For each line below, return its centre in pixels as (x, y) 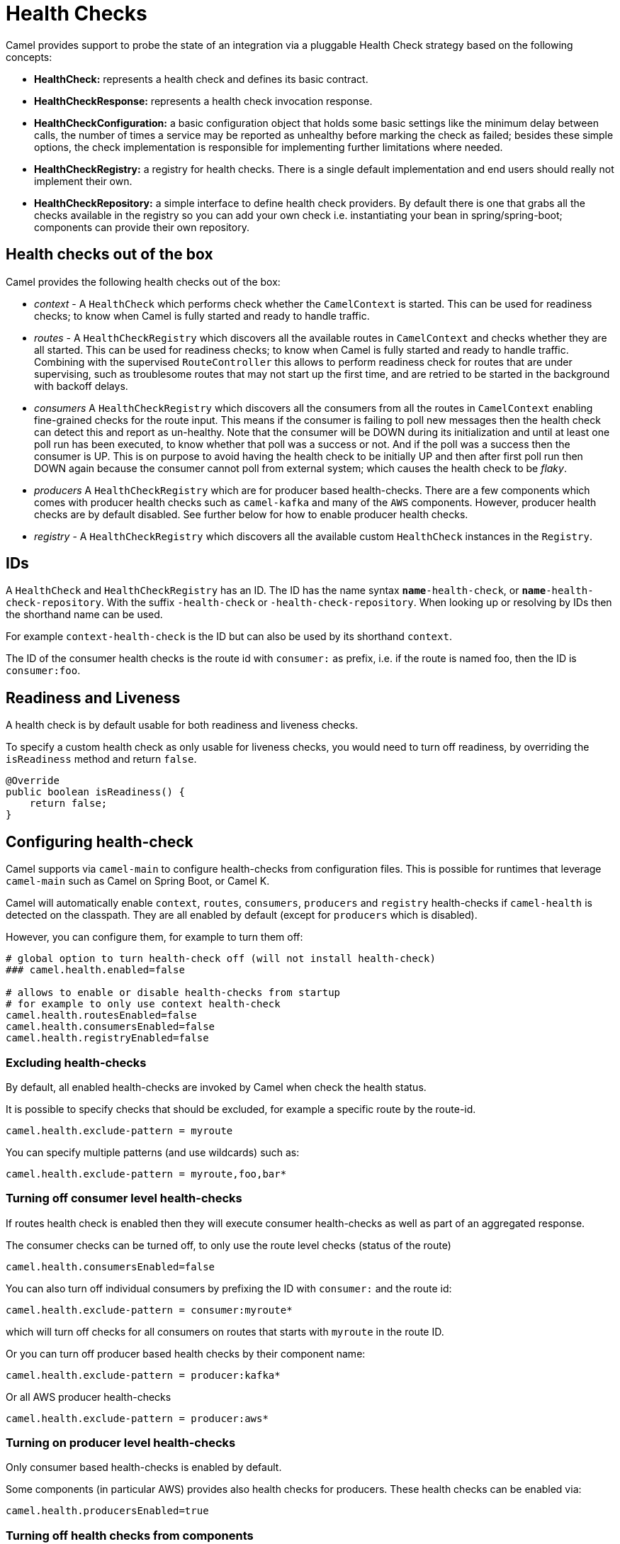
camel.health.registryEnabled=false (107, 1038)
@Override (33, 781)
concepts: (29, 57)
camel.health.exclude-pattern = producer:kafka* (143, 1375)
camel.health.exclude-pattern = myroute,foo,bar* (146, 1174)
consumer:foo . (43, 671)
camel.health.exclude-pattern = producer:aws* (137, 1418)
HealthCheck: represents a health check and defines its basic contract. (201, 79)
